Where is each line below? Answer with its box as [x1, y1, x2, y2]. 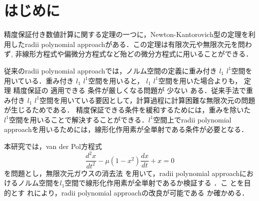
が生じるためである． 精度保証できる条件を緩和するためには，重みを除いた [4, 104, 251, 115]
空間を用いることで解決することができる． [8, 114, 149, 124]
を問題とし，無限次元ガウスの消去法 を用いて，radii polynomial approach [4, 167, 240, 178]
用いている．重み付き [4, 75, 74, 85]
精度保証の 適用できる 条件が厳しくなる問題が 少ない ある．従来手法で [13, 85, 247, 95]
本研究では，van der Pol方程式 [4, 141, 102, 151]
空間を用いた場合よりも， [158, 75, 242, 85]
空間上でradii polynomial [153, 114, 232, 124]
